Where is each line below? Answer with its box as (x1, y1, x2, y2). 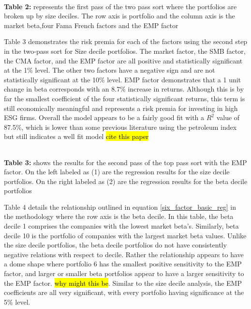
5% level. (4, 296, 30, 307)
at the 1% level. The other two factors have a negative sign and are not (4, 65, 215, 75)
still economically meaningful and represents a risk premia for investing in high (4, 103, 238, 113)
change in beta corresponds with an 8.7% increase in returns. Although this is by (4, 84, 244, 94)
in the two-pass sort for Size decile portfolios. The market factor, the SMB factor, (4, 46, 246, 56)
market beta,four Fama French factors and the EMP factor (4, 20, 178, 30)
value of (216, 112, 240, 123)
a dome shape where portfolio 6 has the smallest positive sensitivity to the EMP (4, 259, 242, 269)
